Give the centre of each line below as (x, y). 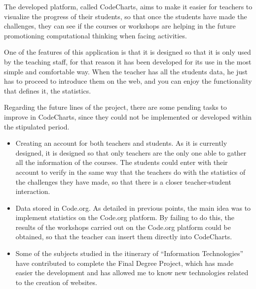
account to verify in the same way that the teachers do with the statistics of (130, 172)
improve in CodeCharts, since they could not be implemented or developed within (128, 116)
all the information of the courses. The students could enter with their (122, 162)
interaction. (33, 191)
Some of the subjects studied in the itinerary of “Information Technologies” (129, 253)
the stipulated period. (37, 126)
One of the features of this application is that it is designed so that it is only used (128, 52)
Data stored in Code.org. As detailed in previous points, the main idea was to (133, 208)
